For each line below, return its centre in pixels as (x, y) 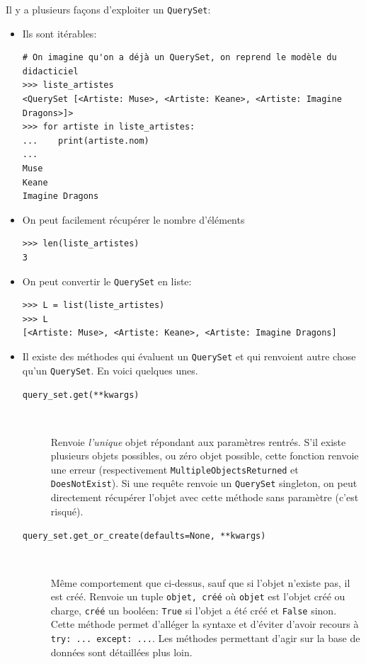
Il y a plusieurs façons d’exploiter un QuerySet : (108, 9)
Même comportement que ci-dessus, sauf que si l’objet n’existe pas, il (200, 582)
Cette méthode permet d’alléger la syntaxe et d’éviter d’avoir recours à (205, 624)
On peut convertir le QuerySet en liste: (107, 281)
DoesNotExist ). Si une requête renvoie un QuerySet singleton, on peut (204, 483)
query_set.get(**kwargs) (81, 395)
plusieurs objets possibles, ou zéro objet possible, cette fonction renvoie (205, 456)
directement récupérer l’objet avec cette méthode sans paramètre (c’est (205, 497)
